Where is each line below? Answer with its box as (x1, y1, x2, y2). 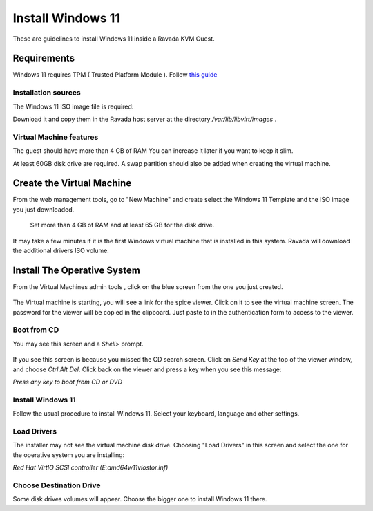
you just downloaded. (12, 205, 75, 214)
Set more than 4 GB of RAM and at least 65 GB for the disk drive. (30, 221, 215, 230)
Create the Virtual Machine (12, 177, 132, 189)
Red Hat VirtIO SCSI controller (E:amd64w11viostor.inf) (12, 463, 169, 472)
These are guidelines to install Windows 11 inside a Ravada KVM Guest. (12, 35, 215, 43)
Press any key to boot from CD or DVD (12, 378, 123, 386)
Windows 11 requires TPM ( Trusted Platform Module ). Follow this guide (12, 71, 218, 79)
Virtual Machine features (12, 132, 99, 142)
